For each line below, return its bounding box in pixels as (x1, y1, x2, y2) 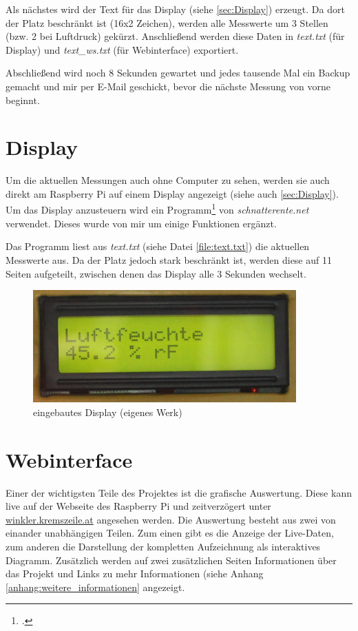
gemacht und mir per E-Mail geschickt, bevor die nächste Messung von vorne (6, 79, 330, 93)
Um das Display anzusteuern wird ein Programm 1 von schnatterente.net (6, 200, 309, 217)
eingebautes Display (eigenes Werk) (33, 404, 182, 419)
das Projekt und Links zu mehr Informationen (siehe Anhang (6, 566, 264, 581)
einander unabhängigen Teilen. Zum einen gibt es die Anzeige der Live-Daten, (6, 526, 334, 540)
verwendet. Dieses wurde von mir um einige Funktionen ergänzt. (6, 216, 277, 230)
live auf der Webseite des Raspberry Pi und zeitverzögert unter (6, 499, 271, 513)
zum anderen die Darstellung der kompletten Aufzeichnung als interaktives (6, 539, 321, 554)
